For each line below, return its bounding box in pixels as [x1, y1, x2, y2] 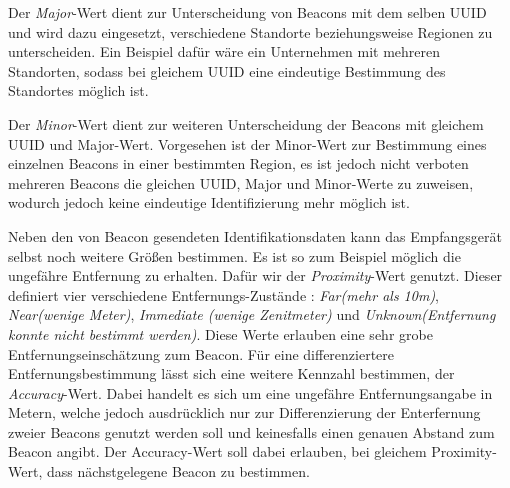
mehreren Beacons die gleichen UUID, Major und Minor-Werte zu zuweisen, [8, 172, 474, 193]
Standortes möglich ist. [8, 80, 149, 101]
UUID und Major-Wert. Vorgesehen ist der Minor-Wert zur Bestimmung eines [8, 133, 487, 154]
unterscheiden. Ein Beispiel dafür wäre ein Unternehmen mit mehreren [8, 41, 441, 62]
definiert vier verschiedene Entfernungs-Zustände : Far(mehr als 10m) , [8, 284, 440, 305]
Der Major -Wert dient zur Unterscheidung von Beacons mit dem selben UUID [8, 2, 487, 22]
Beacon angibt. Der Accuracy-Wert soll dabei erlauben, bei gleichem [8, 441, 427, 462]
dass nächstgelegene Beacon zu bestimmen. [46, 461, 310, 482]
